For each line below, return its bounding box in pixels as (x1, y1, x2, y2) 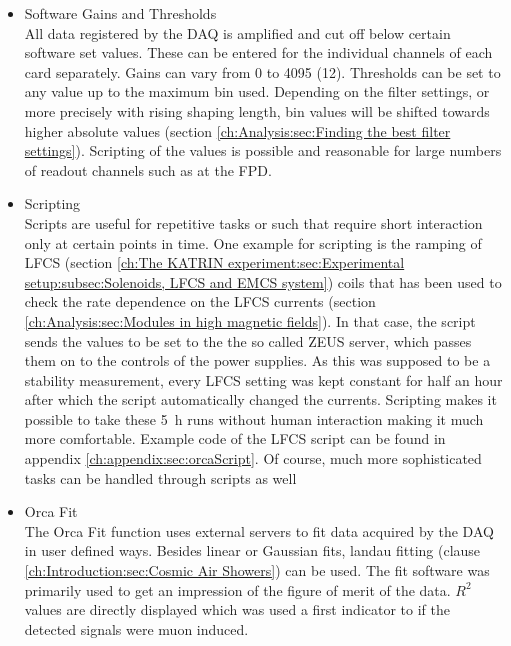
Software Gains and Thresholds (24, 3, 217, 23)
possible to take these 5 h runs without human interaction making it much (24, 408, 484, 429)
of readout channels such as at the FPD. (24, 159, 272, 180)
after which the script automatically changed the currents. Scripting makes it (24, 389, 497, 410)
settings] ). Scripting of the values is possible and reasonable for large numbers (24, 140, 502, 161)
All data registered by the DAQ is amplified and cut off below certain (24, 22, 451, 43)
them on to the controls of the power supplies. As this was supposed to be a (24, 350, 491, 371)
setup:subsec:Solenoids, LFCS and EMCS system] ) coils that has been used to (24, 271, 502, 292)
